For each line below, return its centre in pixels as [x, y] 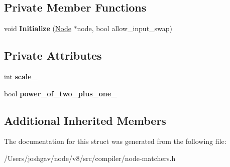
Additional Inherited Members [85, 120]
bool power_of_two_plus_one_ [61, 93]
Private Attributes [53, 55]
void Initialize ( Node [38, 28]
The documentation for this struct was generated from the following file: [115, 141]
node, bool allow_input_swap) [125, 28]
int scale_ [21, 76]
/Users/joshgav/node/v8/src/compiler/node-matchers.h [90, 158]
